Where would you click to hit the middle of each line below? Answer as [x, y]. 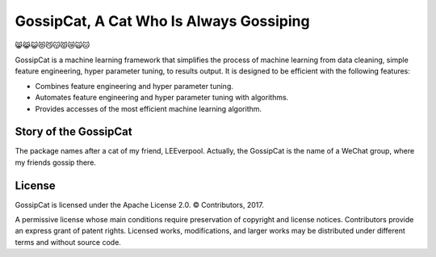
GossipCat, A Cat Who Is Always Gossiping [162, 21]
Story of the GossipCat [73, 132]
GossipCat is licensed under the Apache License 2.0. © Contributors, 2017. [139, 204]
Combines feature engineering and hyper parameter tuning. [134, 86]
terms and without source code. [68, 242]
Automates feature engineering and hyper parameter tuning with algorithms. [162, 98]
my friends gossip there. [56, 162]
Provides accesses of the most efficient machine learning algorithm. [149, 108]
